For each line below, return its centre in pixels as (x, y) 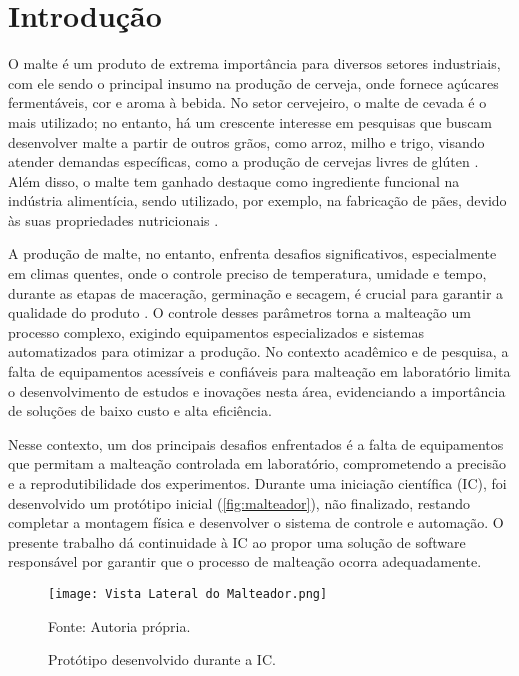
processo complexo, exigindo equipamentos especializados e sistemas (216, 331)
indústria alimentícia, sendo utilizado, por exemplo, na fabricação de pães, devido (257, 200)
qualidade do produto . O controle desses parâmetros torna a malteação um (239, 312)
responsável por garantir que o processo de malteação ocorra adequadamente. (245, 561)
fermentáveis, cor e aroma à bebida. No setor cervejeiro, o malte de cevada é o (247, 102)
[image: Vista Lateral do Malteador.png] (188, 593)
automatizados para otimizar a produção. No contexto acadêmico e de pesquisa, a (258, 351)
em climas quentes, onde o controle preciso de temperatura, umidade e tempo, (247, 273)
